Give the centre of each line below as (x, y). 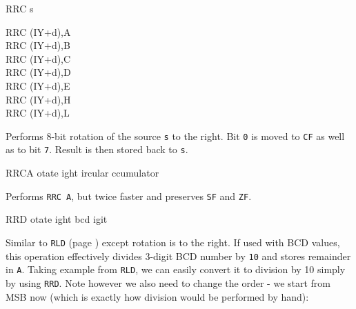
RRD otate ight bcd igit (57, 219)
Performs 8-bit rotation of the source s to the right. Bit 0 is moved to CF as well (175, 136)
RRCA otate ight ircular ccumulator (82, 173)
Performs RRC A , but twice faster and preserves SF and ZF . (129, 196)
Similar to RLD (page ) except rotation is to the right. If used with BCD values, (173, 242)
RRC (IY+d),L (38, 113)
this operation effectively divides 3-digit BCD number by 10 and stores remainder (178, 256)
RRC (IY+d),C (38, 58)
